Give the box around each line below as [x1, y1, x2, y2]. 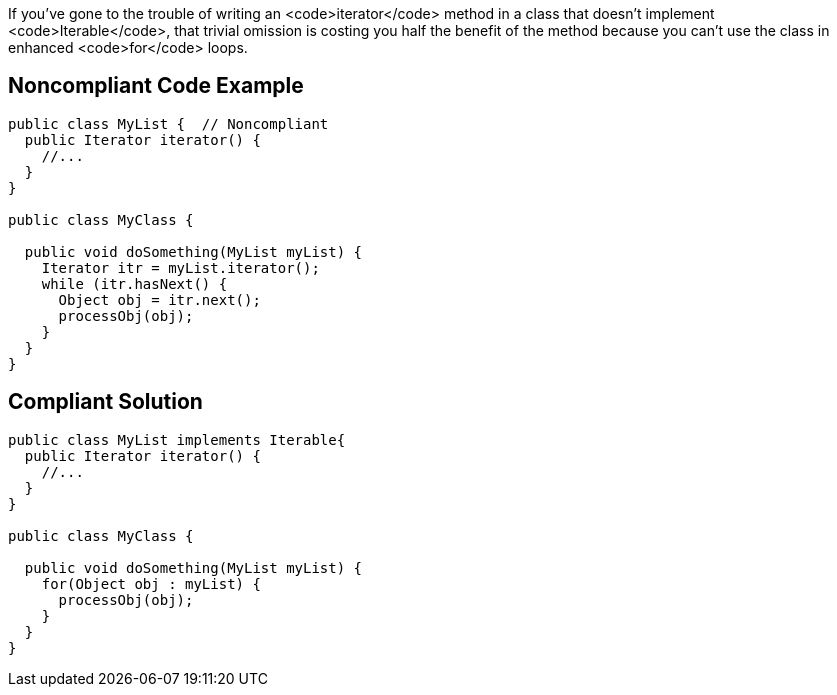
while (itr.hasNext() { [41, 275, 228, 292]
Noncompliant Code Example [8, 73, 304, 99]
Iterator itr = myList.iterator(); [41, 259, 320, 276]
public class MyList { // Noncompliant [8, 115, 329, 132]
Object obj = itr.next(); [58, 291, 261, 308]
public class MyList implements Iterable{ [8, 431, 346, 448]
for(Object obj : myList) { [41, 575, 261, 592]
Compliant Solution [8, 389, 203, 415]
